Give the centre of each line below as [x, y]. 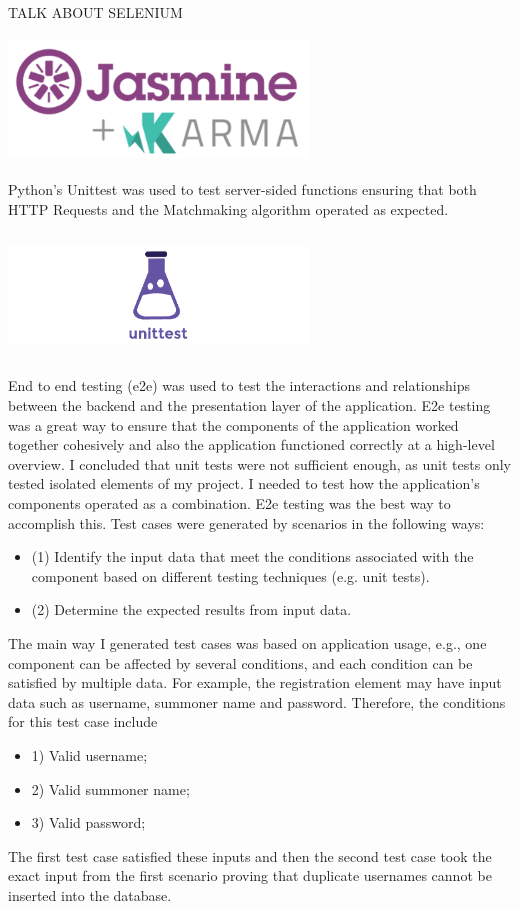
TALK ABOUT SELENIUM [95, 12]
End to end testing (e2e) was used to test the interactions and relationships [239, 385]
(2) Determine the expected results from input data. [191, 609]
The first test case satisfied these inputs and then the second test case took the [250, 855]
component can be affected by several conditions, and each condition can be [240, 662]
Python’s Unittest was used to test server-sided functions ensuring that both [242, 188]
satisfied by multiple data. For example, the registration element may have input [255, 682]
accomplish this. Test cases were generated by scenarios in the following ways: [246, 522]
